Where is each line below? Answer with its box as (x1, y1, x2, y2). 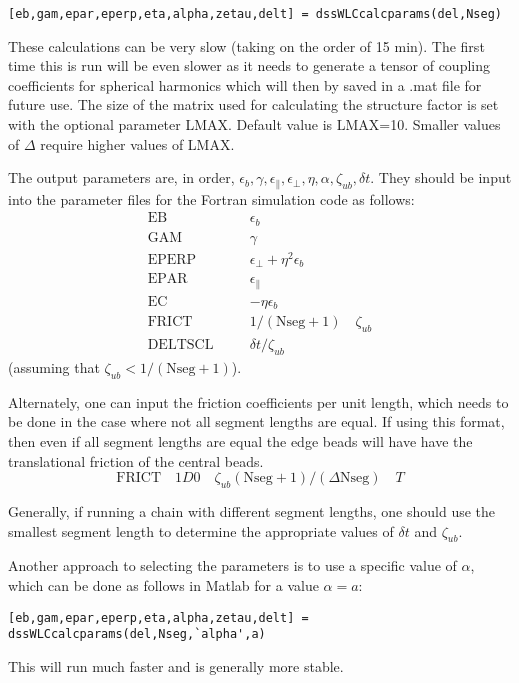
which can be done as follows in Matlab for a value (8, 574, 319, 595)
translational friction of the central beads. (8, 450, 264, 471)
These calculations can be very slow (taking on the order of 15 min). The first (8, 35, 485, 56)
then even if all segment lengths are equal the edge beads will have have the (8, 430, 473, 451)
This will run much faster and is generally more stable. (8, 655, 344, 676)
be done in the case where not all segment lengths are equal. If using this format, (8, 411, 505, 432)
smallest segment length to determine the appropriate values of (8, 520, 394, 541)
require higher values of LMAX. (40, 133, 235, 154)
